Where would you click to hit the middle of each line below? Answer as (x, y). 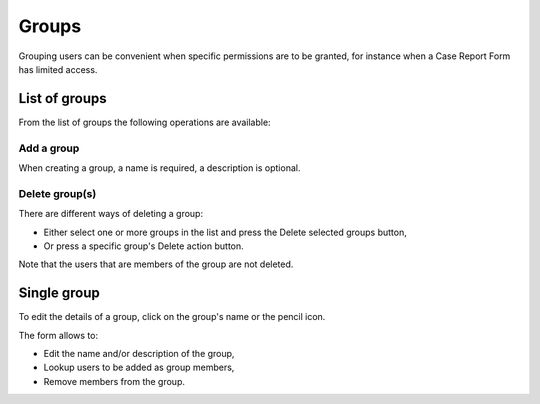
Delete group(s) (57, 193)
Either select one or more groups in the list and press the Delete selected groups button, (225, 232)
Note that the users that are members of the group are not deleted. (156, 264)
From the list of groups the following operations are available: (144, 122)
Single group (59, 293)
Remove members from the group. (114, 381)
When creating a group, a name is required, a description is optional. (159, 167)
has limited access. (58, 69)
